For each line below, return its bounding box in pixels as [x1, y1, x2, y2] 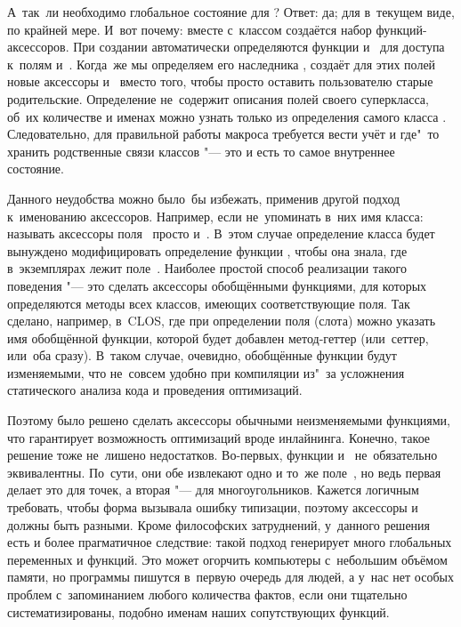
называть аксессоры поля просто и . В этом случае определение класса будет [7, 224, 435, 243]
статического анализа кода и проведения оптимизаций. [7, 381, 303, 399]
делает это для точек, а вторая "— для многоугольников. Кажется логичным [7, 480, 419, 499]
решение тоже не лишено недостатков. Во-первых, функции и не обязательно [7, 446, 438, 464]
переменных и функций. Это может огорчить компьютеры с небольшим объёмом [7, 550, 448, 568]
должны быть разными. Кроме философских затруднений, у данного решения [7, 515, 431, 534]
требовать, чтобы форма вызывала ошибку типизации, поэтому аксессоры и [7, 498, 418, 517]
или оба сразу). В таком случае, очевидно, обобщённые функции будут [7, 346, 397, 365]
